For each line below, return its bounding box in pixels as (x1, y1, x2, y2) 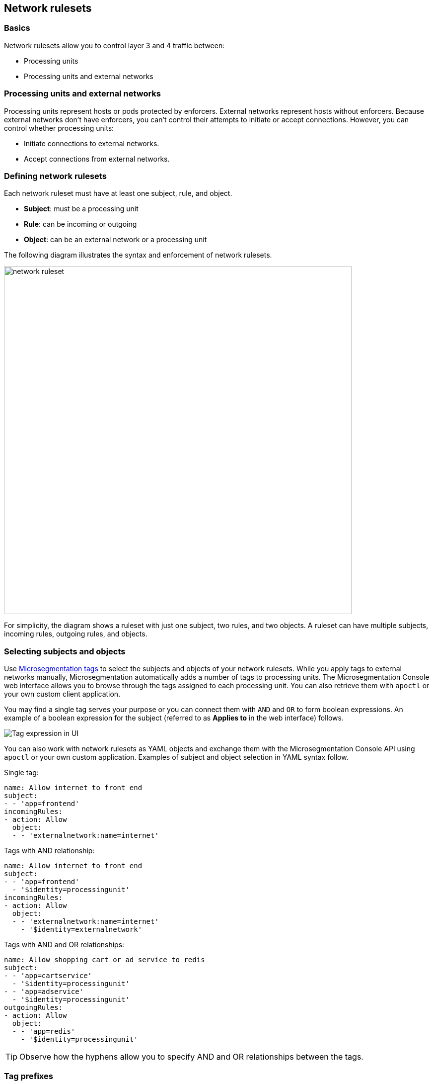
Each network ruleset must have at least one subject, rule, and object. (4, 189, 232, 198)
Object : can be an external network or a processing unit (24, 235, 207, 244)
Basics (4, 23, 30, 33)
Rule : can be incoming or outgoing (24, 220, 137, 229)
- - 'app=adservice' (4, 988, 84, 996)
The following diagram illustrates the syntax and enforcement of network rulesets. (4, 251, 272, 260)
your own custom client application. (4, 690, 121, 699)
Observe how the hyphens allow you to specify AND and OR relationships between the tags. (19, 1052, 363, 1062)
